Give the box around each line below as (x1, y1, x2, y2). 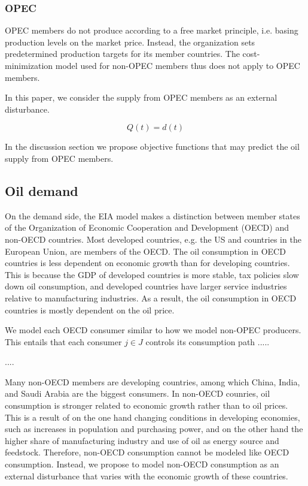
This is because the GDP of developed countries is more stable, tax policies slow (5, 268, 299, 280)
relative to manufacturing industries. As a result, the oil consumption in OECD (5, 291, 297, 304)
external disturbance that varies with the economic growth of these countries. (5, 469, 288, 482)
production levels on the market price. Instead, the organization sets (5, 35, 255, 48)
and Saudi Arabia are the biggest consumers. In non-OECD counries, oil (5, 387, 270, 400)
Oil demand (5, 181, 78, 200)
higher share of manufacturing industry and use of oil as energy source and (5, 434, 279, 446)
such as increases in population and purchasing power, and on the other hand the (5, 422, 303, 435)
